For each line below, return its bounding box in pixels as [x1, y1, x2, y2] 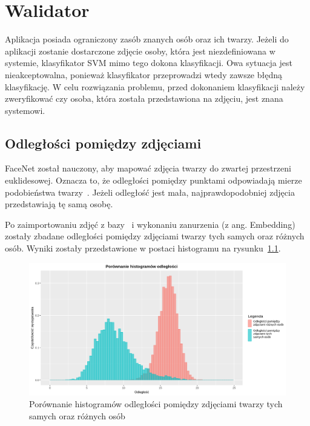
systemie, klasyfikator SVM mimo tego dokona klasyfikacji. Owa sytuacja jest [5, 56, 292, 69]
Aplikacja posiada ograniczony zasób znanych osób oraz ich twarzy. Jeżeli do [5, 33, 289, 45]
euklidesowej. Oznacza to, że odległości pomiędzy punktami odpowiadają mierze [5, 174, 302, 187]
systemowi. [5, 104, 45, 116]
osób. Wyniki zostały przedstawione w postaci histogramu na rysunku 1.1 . [5, 242, 281, 255]
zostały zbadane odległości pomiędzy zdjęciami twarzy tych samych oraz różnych [5, 230, 305, 242]
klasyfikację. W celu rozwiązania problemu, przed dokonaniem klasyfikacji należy [5, 80, 305, 93]
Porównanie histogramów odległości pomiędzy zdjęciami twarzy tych [29, 398, 283, 410]
